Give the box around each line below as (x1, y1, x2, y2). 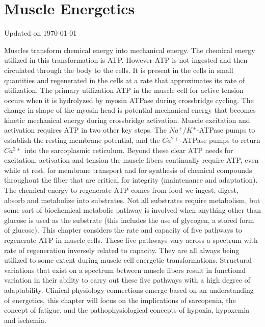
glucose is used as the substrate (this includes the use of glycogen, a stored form (4, 214, 254, 225)
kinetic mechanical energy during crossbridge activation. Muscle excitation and (4, 114, 250, 125)
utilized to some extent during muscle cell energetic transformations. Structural (4, 255, 252, 265)
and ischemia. (4, 314, 46, 325)
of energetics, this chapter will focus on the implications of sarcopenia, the (4, 294, 236, 305)
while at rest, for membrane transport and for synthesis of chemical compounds (4, 164, 252, 175)
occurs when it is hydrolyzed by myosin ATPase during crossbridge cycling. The (4, 94, 254, 105)
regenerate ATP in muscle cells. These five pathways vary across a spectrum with (4, 235, 258, 245)
